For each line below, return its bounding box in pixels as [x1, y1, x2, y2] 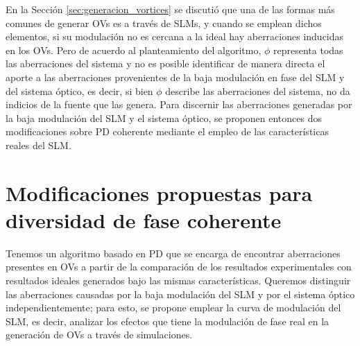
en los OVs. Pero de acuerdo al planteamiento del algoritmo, [6, 42, 262, 57]
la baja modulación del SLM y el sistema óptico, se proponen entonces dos [6, 110, 322, 125]
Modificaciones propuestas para [6, 178, 313, 207]
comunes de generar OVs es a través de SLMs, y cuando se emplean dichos [6, 15, 322, 30]
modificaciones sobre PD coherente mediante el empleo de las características [6, 124, 329, 139]
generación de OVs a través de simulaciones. [6, 327, 193, 342]
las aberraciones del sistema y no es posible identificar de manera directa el [6, 56, 325, 71]
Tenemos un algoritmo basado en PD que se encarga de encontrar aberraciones [6, 245, 341, 260]
